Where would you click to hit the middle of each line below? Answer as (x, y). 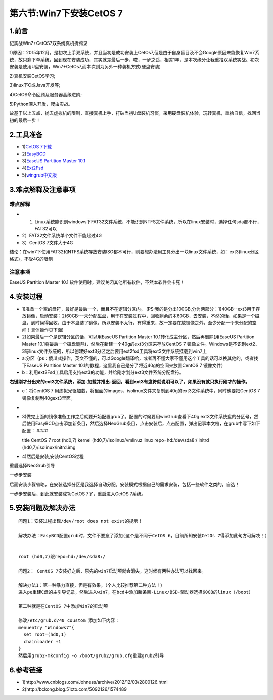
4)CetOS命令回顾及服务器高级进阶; (46, 95)
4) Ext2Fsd (33, 168)
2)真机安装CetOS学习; (32, 76)
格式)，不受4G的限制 (31, 259)
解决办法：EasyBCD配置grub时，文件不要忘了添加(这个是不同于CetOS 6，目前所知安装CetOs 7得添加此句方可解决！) (143, 535)
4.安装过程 (26, 297)
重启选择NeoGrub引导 (32, 466)
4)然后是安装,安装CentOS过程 (53, 456)
